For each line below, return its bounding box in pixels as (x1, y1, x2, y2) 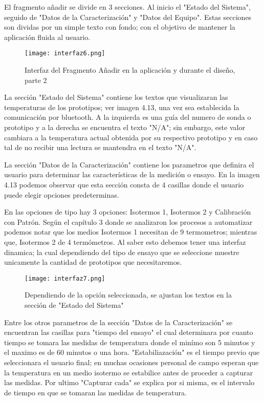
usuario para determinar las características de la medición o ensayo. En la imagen (4, 169, 260, 180)
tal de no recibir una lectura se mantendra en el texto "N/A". (4, 142, 196, 153)
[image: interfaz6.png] (25, 50, 105, 57)
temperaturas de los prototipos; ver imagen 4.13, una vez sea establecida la (4, 101, 239, 112)
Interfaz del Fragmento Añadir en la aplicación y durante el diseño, (25, 65, 235, 75)
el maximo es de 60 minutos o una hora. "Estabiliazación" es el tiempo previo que (4, 347, 260, 357)
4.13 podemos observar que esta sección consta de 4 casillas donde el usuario (4, 179, 244, 189)
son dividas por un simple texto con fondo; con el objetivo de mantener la (4, 22, 235, 32)
